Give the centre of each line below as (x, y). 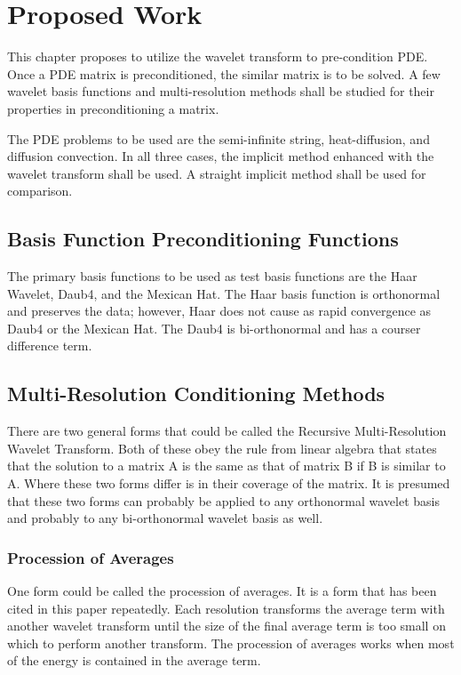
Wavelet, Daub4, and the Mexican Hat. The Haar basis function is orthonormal (224, 293)
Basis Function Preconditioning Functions (203, 239)
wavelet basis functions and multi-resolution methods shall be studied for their (221, 91)
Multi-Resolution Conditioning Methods (196, 394)
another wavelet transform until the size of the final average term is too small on (227, 626)
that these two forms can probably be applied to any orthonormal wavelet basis (223, 500)
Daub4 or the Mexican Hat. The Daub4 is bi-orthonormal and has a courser (214, 328)
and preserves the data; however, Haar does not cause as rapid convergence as (219, 311)
